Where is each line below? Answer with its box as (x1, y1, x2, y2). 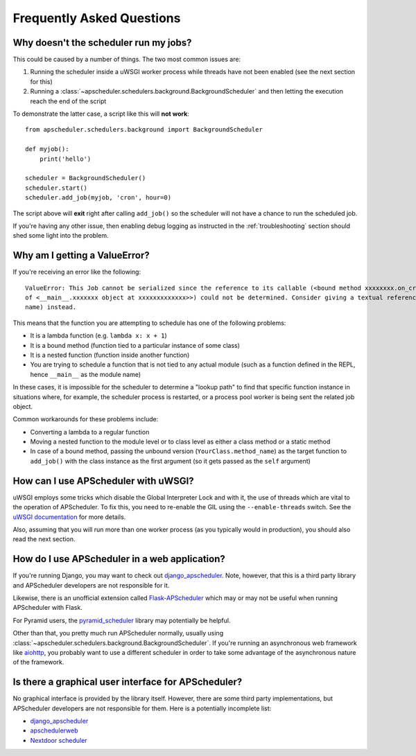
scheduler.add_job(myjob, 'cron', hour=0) (25, 194, 172, 202)
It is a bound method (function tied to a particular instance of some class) (30, 341, 241, 349)
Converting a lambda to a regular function (30, 428, 150, 436)
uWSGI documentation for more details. (12, 513, 126, 521)
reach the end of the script (30, 97, 107, 105)
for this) (30, 77, 53, 86)
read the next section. (12, 535, 76, 543)
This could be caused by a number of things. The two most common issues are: (12, 55, 241, 64)
